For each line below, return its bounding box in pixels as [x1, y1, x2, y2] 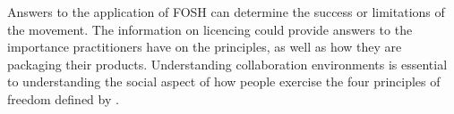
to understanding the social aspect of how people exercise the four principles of [7, 72, 441, 91]
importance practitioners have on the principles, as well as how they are [7, 37, 402, 56]
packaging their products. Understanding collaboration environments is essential [7, 54, 448, 73]
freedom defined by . [7, 89, 119, 108]
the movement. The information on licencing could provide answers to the [7, 20, 413, 38]
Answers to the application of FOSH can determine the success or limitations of [7, 3, 445, 20]
